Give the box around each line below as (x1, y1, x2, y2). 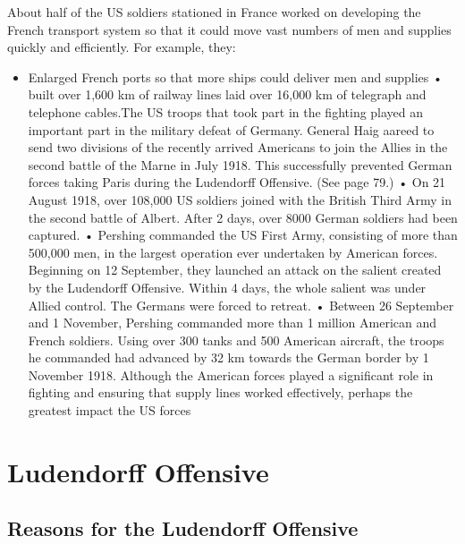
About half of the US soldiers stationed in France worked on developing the (7, 3, 421, 21)
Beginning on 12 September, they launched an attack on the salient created (28, 260, 442, 279)
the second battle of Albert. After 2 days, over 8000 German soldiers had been (28, 208, 458, 226)
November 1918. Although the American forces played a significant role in (28, 365, 434, 384)
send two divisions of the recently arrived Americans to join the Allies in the (28, 138, 448, 157)
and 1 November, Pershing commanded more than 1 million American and (28, 313, 436, 332)
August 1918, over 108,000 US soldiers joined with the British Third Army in (28, 190, 452, 208)
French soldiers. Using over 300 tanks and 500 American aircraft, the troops (28, 330, 444, 349)
